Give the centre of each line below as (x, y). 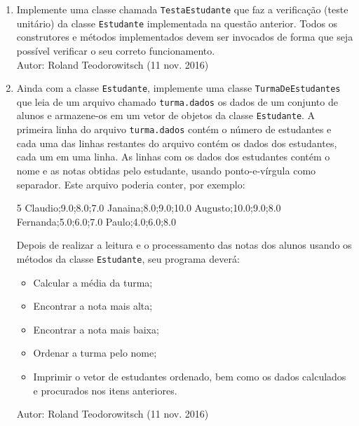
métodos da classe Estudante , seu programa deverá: (128, 258)
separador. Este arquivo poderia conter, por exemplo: (131, 184)
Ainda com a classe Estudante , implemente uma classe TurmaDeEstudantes (178, 88)
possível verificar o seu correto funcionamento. (116, 50)
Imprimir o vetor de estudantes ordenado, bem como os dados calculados (190, 376)
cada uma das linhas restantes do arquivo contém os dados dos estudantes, (177, 143)
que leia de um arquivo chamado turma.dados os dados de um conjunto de (177, 101)
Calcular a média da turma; (93, 282)
